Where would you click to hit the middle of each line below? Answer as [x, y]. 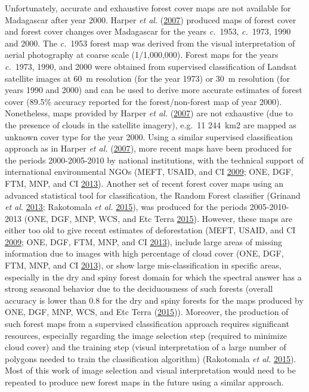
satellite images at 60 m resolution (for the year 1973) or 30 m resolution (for [148, 78]
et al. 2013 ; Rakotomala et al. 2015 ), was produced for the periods [126, 207]
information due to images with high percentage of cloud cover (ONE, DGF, [144, 253]
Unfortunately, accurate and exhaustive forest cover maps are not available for [148, 8]
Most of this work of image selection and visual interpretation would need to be [150, 370]
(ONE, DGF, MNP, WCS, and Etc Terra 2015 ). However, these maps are [158, 218]
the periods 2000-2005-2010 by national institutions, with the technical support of [154, 160]
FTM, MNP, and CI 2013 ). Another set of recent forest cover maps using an [144, 183]
